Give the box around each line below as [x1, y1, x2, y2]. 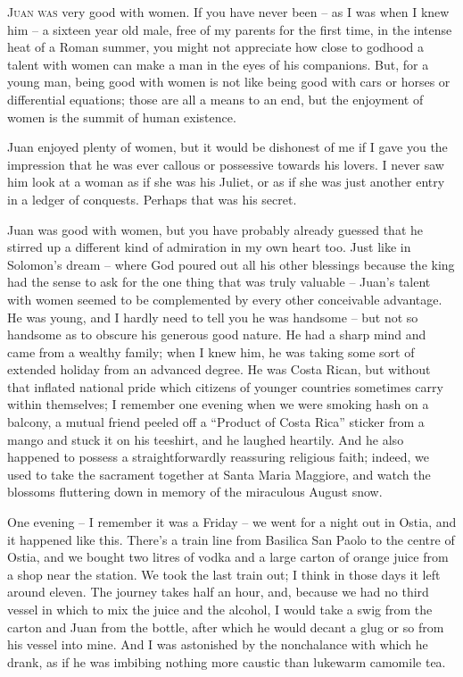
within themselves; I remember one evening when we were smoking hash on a [7, 395, 429, 414]
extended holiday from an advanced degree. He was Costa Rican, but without [7, 360, 431, 379]
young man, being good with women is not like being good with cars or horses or [7, 72, 451, 91]
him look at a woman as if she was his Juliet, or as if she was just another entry [7, 172, 445, 191]
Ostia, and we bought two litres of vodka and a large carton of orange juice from [7, 547, 449, 566]
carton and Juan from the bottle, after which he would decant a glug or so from [7, 617, 444, 636]
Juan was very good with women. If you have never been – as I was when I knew [7, 3, 450, 21]
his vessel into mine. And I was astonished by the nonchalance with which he [7, 635, 428, 654]
